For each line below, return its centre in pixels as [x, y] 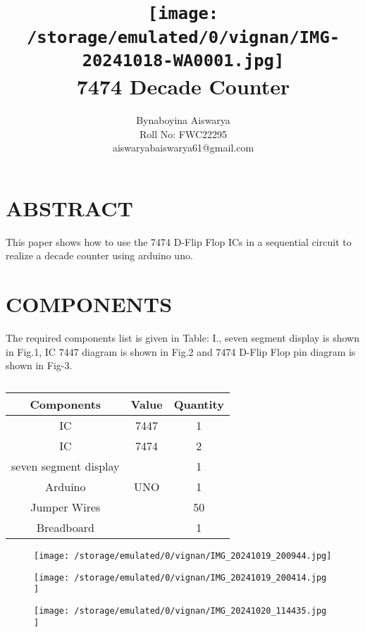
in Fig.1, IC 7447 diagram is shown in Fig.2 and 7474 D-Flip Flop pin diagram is [181, 351]
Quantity [199, 404]
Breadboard [65, 527]
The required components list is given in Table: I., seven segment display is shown [182, 338]
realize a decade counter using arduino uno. [99, 255]
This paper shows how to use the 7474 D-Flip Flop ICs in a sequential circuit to [179, 241]
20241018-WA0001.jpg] [183, 60]
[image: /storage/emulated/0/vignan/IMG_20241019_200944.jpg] [183, 556]
